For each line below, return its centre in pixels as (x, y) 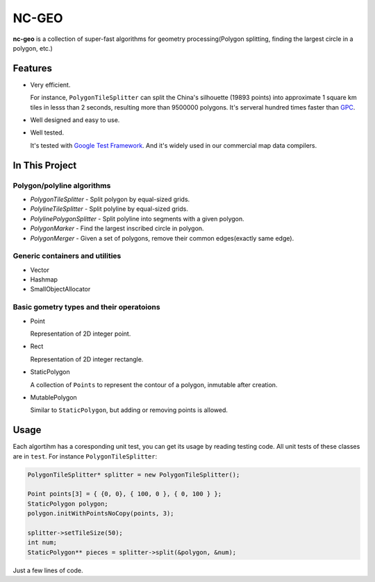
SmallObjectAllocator (60, 289)
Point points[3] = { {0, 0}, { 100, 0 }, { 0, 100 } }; (125, 494)
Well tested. (47, 132)
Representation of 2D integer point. (81, 334)
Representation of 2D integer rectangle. (87, 359)
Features (32, 68)
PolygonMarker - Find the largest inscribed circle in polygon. (117, 228)
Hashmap (44, 280)
